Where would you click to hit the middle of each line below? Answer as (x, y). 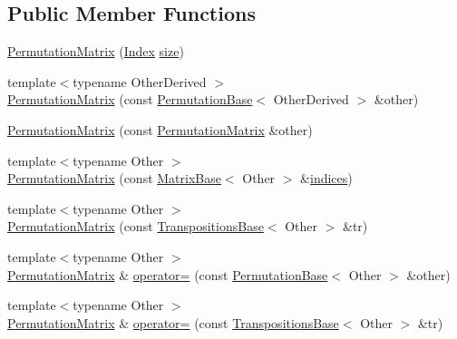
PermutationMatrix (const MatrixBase (114, 178)
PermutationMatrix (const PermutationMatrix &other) (160, 129)
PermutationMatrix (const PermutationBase (130, 99)
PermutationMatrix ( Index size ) (96, 51)
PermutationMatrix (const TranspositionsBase (136, 226)
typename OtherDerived (140, 81)
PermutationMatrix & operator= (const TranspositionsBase (173, 322)
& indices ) (326, 178)
